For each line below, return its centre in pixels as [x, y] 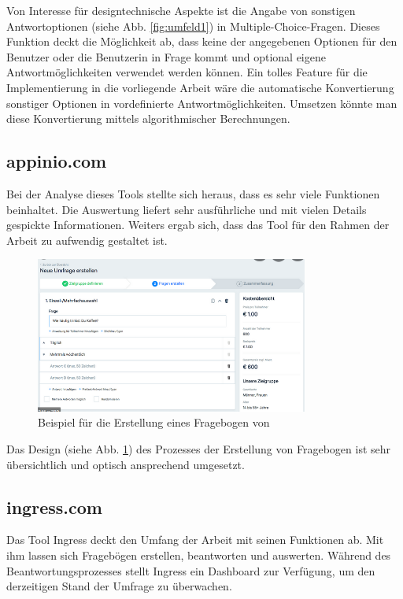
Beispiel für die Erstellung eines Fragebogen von [154, 422]
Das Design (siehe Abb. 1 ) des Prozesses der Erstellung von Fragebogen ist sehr [199, 449]
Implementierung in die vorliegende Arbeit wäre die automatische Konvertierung [200, 87]
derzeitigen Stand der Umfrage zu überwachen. [119, 586]
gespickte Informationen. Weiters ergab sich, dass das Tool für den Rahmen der [198, 225]
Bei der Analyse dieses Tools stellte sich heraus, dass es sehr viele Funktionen [193, 193]
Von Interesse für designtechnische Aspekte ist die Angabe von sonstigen [181, 10]
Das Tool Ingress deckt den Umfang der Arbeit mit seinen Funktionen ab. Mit [195, 540]
